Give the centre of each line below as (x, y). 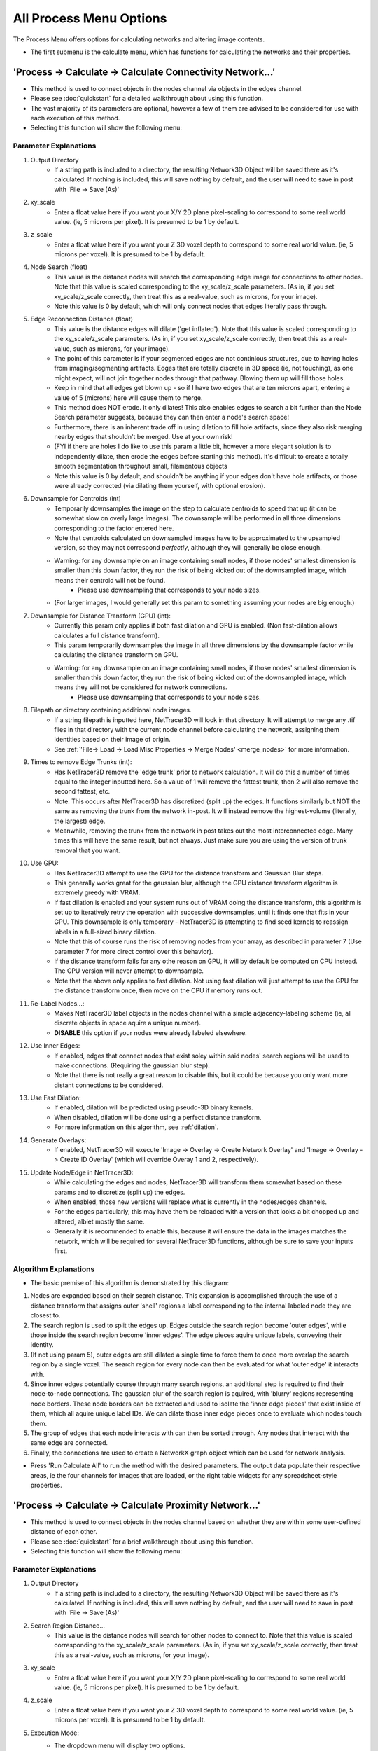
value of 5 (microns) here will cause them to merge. (128, 397)
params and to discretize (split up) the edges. (120, 1192)
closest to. (45, 1315)
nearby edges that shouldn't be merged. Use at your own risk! (144, 437)
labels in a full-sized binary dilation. (105, 932)
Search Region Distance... (68, 1626)
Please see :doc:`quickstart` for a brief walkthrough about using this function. (142, 1542)
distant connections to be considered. (109, 1085)
